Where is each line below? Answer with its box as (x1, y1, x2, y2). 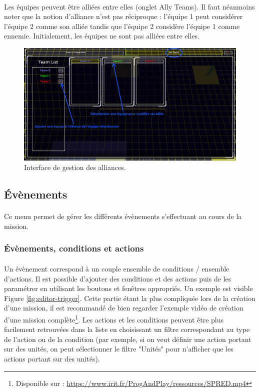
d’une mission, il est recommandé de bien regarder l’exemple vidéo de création (4, 302, 243, 313)
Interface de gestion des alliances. (24, 162, 126, 172)
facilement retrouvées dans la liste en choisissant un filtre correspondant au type (4, 324, 250, 334)
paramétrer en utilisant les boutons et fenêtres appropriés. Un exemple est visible (4, 283, 253, 293)
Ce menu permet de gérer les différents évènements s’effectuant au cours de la (4, 211, 242, 221)
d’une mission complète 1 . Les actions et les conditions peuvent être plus (4, 312, 224, 324)
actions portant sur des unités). (4, 353, 100, 363)
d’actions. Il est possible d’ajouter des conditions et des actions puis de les (4, 273, 231, 283)
